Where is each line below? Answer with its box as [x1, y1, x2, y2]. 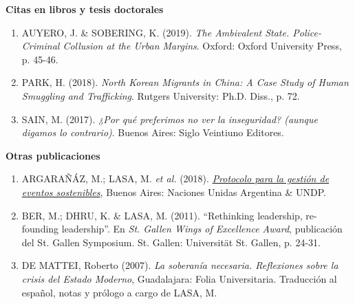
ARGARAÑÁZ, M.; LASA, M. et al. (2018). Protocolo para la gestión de [21, 171, 330, 186]
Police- [292, 25, 321, 39]
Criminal [21, 39, 60, 53]
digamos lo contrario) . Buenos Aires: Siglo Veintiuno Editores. [21, 125, 284, 140]
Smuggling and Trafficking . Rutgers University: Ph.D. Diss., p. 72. [21, 88, 300, 102]
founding [21, 221, 59, 236]
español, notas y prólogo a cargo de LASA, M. [21, 285, 217, 299]
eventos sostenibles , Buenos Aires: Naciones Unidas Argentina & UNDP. [21, 184, 326, 199]
